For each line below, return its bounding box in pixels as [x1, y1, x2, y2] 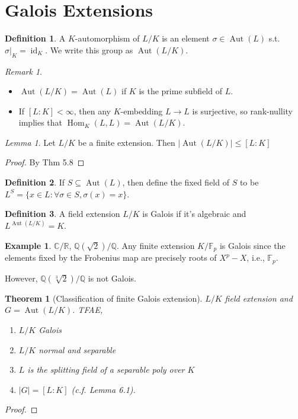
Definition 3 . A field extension [5, 207, 120, 220]
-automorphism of [75, 32, 140, 44]
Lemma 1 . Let [5, 136, 56, 148]
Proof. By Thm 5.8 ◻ [5, 156, 85, 168]
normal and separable [39, 343, 116, 356]
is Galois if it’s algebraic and [142, 207, 246, 220]
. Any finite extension [116, 239, 195, 251]
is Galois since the [219, 239, 286, 251]
